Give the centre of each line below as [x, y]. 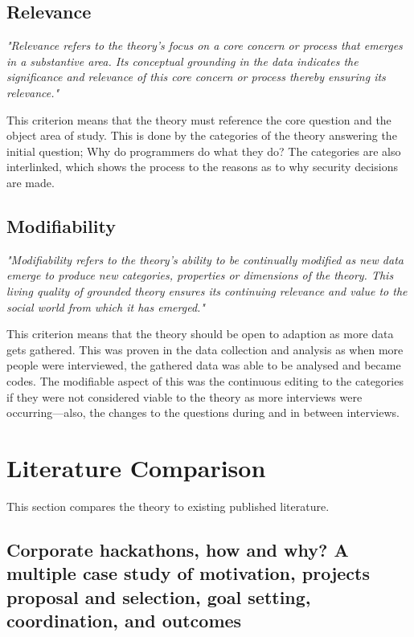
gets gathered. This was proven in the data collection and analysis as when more [205, 349]
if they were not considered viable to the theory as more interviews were [184, 396]
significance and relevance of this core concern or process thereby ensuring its [196, 77]
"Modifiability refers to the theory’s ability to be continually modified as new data [205, 259]
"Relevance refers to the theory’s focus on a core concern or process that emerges [205, 45]
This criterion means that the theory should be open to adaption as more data [200, 334]
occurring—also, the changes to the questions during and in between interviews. [203, 412]
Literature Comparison [136, 467]
